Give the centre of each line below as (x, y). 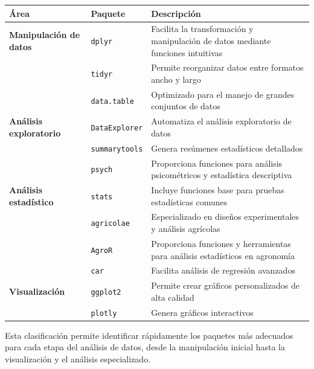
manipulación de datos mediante (211, 40)
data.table (113, 101)
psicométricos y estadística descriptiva (222, 175)
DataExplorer (117, 128)
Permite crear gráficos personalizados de (225, 285)
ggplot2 (106, 293)
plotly (104, 313)
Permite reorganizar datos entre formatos (227, 67)
